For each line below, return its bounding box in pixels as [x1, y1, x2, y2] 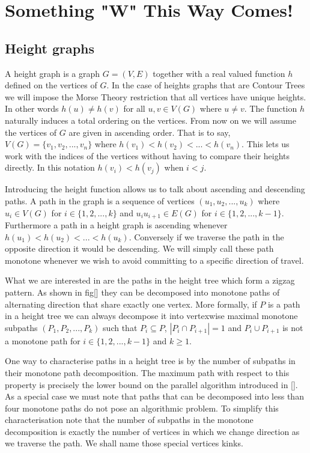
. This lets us [242, 138, 290, 150]
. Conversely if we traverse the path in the [129, 230, 284, 243]
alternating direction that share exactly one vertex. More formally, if [5, 297, 257, 310]
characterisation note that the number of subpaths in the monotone [5, 413, 254, 426]
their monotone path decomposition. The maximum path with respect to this [5, 366, 290, 379]
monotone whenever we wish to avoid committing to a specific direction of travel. [5, 254, 304, 266]
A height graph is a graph [5, 67, 100, 79]
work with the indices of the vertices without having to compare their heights [5, 149, 290, 162]
